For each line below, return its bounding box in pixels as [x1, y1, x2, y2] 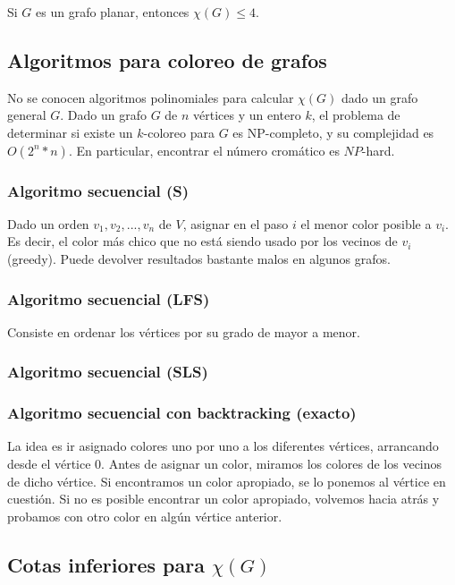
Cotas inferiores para [7, 550, 205, 578]
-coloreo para [143, 123, 215, 141]
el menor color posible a [300, 214, 432, 233]
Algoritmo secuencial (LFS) [7, 287, 210, 309]
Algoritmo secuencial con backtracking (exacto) [7, 402, 357, 424]
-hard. [361, 140, 395, 159]
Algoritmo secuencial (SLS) [7, 360, 208, 383]
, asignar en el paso [182, 214, 289, 233]
